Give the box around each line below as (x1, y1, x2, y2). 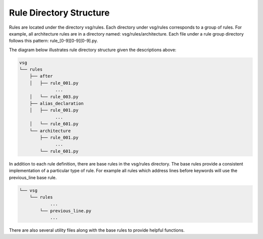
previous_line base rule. (9, 174, 57, 180)
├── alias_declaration (29, 101, 84, 107)
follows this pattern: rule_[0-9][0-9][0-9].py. (9, 38, 98, 44)
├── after (29, 74, 53, 79)
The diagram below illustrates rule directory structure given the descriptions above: (9, 47, 176, 53)
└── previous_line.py (39, 208, 92, 214)
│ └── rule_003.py (29, 94, 79, 99)
